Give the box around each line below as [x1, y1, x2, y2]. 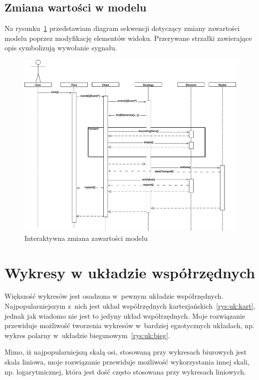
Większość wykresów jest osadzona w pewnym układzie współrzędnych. [4, 291, 224, 301]
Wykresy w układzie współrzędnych [4, 262, 256, 282]
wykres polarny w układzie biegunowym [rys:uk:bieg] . [4, 330, 170, 340]
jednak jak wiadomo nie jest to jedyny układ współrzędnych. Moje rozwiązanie [4, 310, 246, 321]
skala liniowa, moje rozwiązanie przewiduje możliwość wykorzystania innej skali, [4, 357, 250, 367]
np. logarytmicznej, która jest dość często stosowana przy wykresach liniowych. [4, 366, 246, 377]
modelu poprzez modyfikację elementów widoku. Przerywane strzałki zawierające [4, 32, 252, 43]
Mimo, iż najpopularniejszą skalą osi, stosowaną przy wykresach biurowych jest [4, 347, 247, 357]
